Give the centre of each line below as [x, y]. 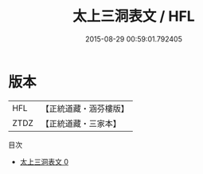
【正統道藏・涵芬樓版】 [85, 109]
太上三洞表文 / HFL [134, 16]
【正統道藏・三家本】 [81, 123]
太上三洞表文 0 [44, 161]
